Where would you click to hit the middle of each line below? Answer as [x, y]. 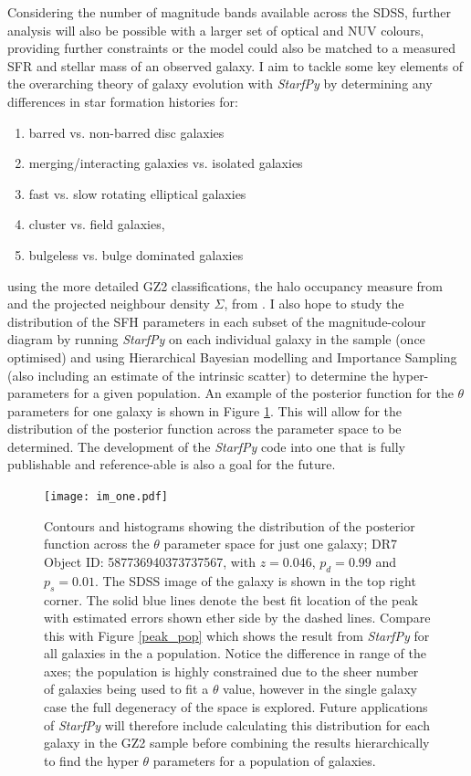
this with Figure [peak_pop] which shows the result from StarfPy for [237, 635]
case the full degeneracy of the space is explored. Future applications [236, 707]
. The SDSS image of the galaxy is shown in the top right [256, 580]
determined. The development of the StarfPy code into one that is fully [206, 446]
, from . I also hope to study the [314, 304]
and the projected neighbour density [109, 304]
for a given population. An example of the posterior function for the [263, 393]
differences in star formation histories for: [123, 101]
